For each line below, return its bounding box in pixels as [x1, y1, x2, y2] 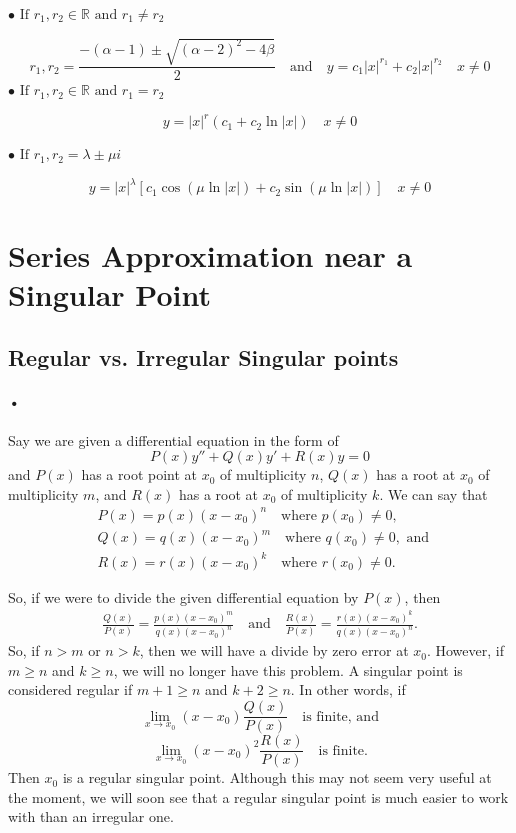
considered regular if [8, 679, 133, 700]
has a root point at [81, 464, 198, 485]
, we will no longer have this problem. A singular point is [113, 659, 463, 680]
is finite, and [302, 709, 379, 724]
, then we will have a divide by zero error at [139, 640, 409, 661]
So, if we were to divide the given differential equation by [8, 586, 359, 607]
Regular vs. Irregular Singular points [8, 342, 399, 373]
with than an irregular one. [8, 806, 174, 827]
